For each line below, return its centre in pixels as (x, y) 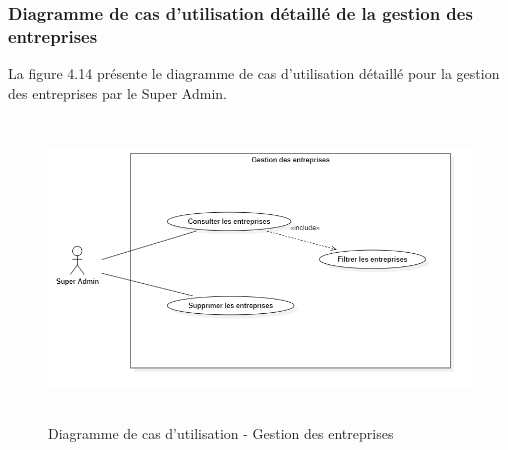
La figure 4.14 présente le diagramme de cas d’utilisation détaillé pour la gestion (254, 73)
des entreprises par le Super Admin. (117, 92)
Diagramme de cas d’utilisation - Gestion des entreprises (221, 433)
